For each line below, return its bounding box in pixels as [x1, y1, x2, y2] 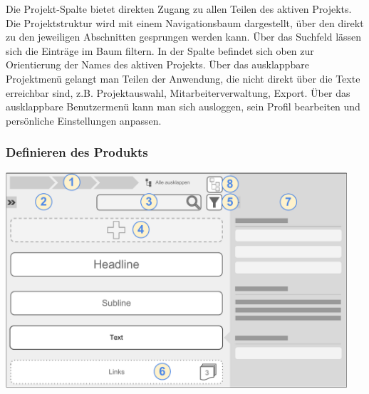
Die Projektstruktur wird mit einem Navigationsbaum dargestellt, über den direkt [6, 15, 364, 30]
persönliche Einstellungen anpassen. [6, 113, 162, 128]
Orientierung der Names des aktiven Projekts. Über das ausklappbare [6, 57, 309, 72]
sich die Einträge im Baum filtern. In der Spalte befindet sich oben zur [6, 43, 314, 58]
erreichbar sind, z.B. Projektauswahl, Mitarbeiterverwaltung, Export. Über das [6, 85, 350, 100]
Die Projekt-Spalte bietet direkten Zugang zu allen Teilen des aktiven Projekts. [6, 1, 352, 16]
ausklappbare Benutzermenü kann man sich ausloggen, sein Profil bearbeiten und [6, 99, 360, 114]
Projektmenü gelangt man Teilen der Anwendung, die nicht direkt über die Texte [6, 71, 360, 85]
